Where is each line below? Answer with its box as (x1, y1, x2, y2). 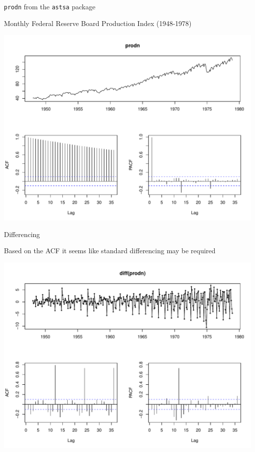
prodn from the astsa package (4, 1, 96, 11)
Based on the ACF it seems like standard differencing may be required (4, 245, 216, 256)
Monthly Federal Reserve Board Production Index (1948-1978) (4, 18, 192, 28)
